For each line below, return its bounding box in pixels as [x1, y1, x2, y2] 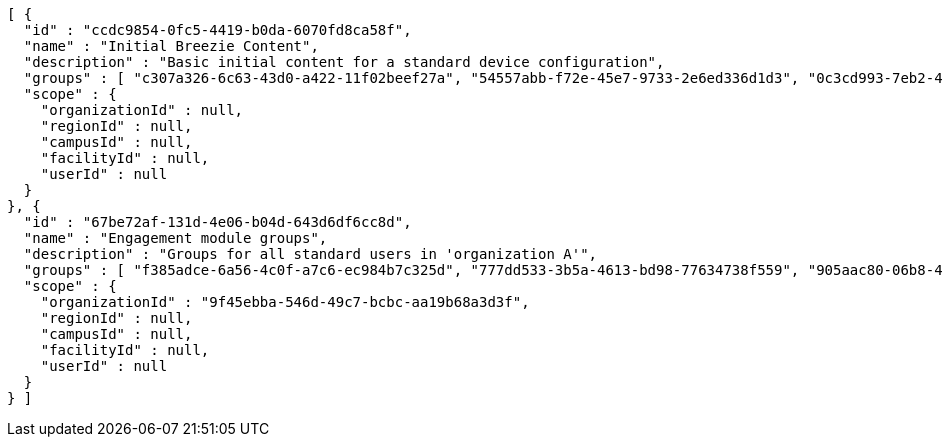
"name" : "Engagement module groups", [23, 230, 328, 246]
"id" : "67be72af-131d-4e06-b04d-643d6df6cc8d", [23, 214, 412, 230]
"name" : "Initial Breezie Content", [23, 38, 319, 54]
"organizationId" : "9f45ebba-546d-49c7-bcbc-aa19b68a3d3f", [40, 294, 530, 310]
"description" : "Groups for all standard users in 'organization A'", [23, 246, 598, 262]
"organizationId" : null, [40, 102, 244, 118]
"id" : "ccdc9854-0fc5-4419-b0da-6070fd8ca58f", [23, 22, 412, 38]
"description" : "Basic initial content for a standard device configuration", [23, 54, 665, 70]
